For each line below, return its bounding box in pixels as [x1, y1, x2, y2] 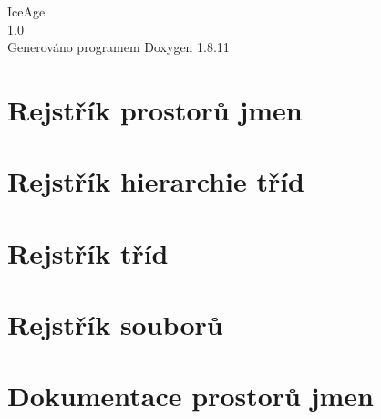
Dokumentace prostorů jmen [7, 377, 374, 414]
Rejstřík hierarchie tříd [7, 162, 305, 200]
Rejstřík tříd [7, 234, 169, 271]
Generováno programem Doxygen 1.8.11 [7, 37, 230, 57]
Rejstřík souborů [7, 306, 223, 343]
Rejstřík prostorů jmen [7, 90, 303, 128]
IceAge [7, 2, 46, 20]
